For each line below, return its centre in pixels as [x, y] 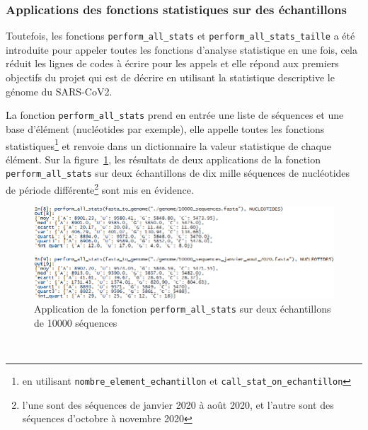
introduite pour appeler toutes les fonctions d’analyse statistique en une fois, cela [182, 49]
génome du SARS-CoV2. [59, 91]
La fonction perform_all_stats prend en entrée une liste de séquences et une [175, 115]
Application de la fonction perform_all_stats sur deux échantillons [183, 309]
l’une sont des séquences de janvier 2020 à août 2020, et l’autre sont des [178, 404]
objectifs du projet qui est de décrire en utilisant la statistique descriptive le [170, 77]
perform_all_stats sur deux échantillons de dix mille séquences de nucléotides [178, 173]
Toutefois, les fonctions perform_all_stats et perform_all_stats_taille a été [180, 36]
